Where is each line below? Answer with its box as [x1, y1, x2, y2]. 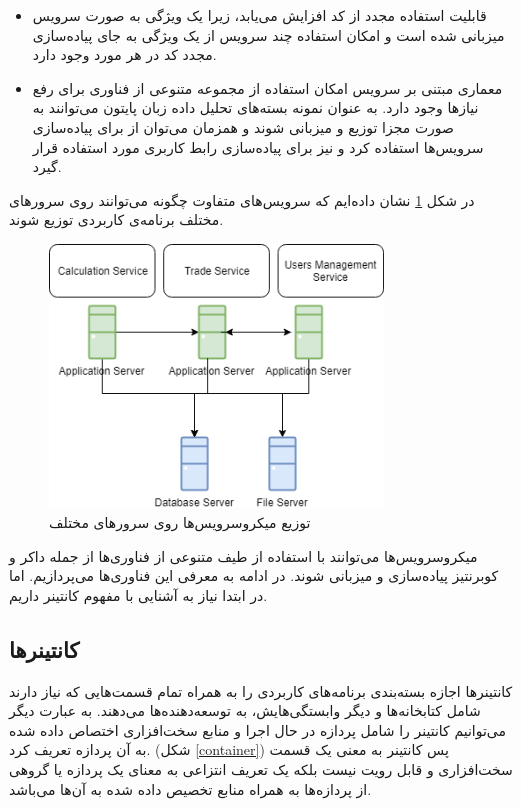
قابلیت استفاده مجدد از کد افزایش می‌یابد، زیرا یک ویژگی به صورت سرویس [32, 5, 487, 25]
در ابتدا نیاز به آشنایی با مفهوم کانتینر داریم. [9, 584, 268, 605]
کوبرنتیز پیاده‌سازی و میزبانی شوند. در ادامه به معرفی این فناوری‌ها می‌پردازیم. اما [9, 565, 499, 586]
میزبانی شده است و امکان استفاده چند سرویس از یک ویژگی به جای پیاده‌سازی [32, 24, 505, 45]
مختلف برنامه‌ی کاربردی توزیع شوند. [9, 209, 224, 230]
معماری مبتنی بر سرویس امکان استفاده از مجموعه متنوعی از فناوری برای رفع [32, 77, 503, 98]
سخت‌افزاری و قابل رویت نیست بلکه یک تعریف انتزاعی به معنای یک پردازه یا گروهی [9, 759, 513, 780]
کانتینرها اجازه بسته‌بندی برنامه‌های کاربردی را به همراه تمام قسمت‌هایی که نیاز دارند [9, 680, 513, 701]
